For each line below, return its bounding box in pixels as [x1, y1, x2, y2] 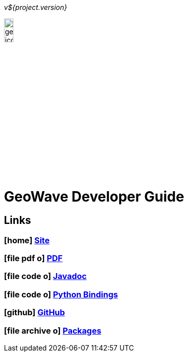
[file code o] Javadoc [4, 271, 87, 282]
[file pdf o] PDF [4, 253, 63, 264]
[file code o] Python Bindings [4, 289, 118, 299]
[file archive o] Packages [4, 325, 102, 336]
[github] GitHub [4, 307, 65, 318]
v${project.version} [4, 3, 67, 11]
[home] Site [4, 235, 50, 245]
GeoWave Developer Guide [4, 188, 185, 205]
